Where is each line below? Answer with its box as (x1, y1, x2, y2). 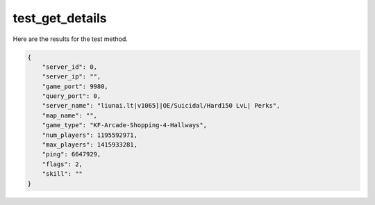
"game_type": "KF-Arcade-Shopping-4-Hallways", (42, 122, 208, 129)
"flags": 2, (42, 160, 83, 168)
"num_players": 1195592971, (42, 131, 138, 139)
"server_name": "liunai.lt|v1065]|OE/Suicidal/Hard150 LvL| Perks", (42, 101, 281, 110)
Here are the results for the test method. (12, 35, 128, 43)
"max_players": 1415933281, (42, 141, 138, 149)
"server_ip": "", (42, 73, 101, 81)
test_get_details (12, 10, 107, 26)
